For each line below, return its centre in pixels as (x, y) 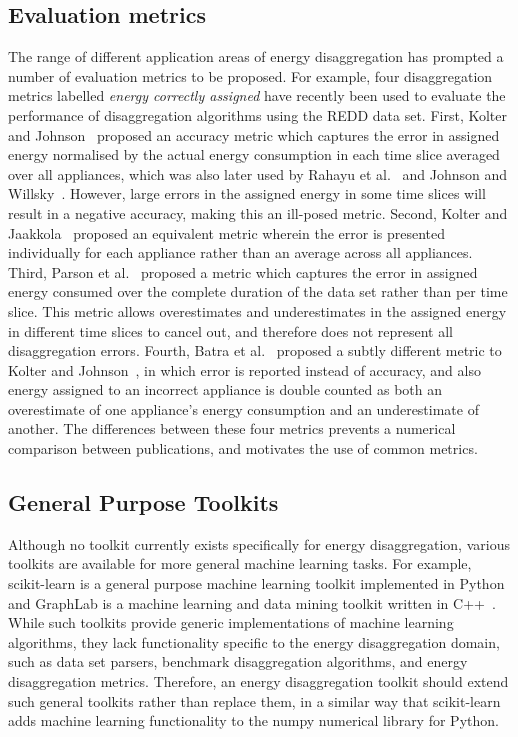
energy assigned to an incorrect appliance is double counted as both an (225, 389)
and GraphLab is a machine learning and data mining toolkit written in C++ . (252, 602)
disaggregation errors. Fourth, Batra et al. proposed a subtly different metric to (255, 350)
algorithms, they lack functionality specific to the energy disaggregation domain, (254, 641)
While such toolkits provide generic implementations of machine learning (231, 622)
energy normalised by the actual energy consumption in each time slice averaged (254, 154)
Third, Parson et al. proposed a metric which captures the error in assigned (243, 271)
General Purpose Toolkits (143, 502)
